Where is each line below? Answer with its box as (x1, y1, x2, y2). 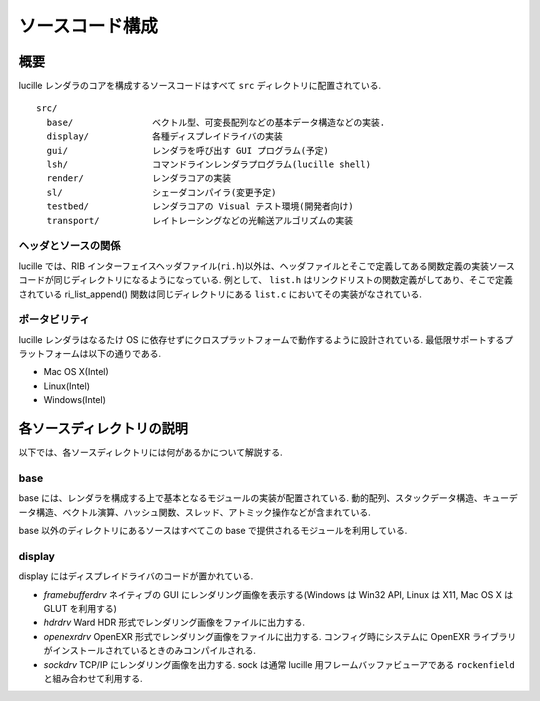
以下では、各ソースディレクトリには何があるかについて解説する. (18, 446, 283, 459)
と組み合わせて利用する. (43, 672, 144, 684)
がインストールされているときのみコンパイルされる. (43, 645, 257, 657)
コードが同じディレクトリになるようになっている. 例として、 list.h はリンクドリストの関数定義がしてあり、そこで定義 (18, 274, 514, 286)
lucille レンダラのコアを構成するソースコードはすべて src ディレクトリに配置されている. (18, 80, 382, 92)
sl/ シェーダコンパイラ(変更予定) (46, 186, 277, 198)
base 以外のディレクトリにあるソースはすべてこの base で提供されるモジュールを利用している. (18, 525, 408, 537)
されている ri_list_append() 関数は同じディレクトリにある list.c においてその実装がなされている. (18, 288, 422, 300)
